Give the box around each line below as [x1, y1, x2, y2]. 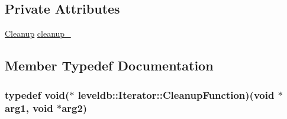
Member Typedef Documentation [5, 56, 214, 75]
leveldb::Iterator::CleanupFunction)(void [78, 87, 275, 102]
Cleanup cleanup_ [5, 27, 71, 40]
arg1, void [5, 101, 53, 115]
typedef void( [5, 87, 70, 102]
